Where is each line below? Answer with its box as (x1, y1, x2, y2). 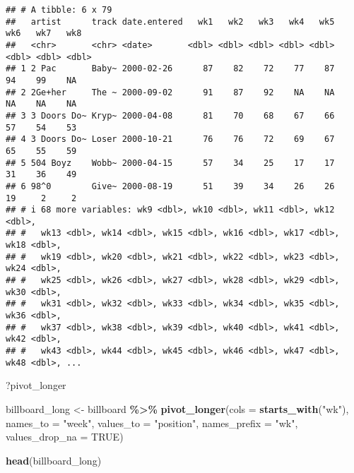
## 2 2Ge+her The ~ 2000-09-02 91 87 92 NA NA (6, 87, 335, 97)
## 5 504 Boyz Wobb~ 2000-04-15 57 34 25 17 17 (6, 157, 335, 168)
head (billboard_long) (6, 453, 102, 467)
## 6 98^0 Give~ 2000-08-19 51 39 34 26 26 (6, 181, 335, 191)
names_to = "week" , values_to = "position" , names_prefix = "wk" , (6, 415, 298, 430)
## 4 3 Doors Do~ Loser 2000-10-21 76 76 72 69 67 (6, 134, 335, 145)
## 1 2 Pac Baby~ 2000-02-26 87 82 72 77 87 (6, 64, 335, 74)
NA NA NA (6, 99, 77, 109)
